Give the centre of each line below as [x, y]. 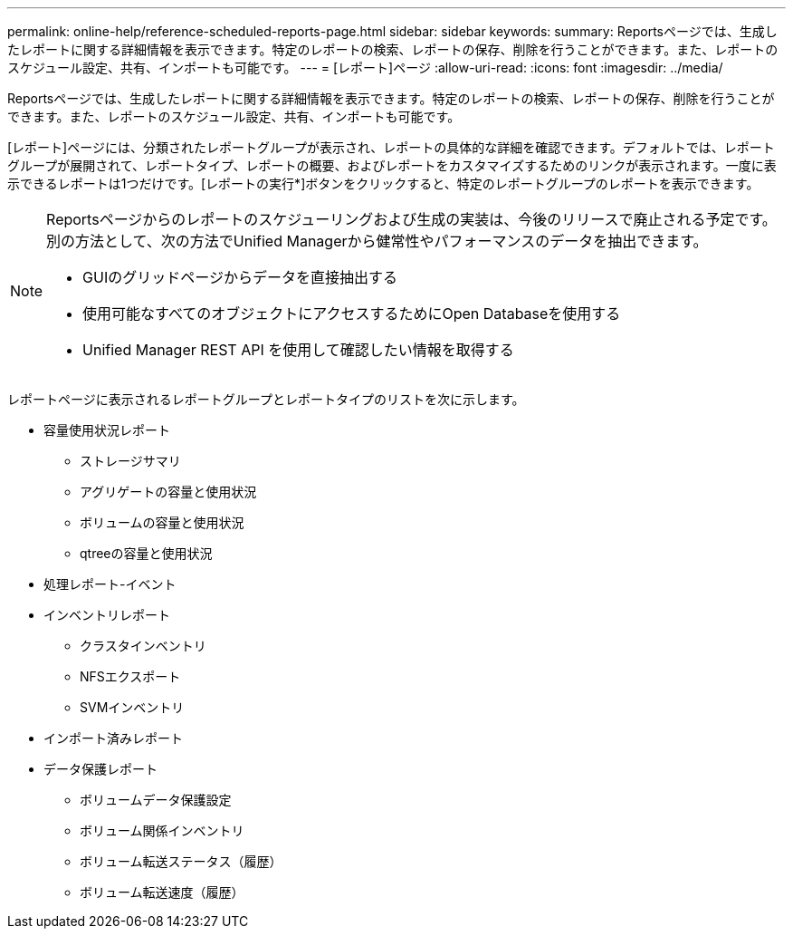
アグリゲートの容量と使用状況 [168, 492]
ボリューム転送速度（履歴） [162, 892]
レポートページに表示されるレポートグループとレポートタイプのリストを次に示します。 [266, 399]
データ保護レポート [100, 769]
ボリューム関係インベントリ [162, 830]
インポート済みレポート [113, 738]
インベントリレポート [107, 615]
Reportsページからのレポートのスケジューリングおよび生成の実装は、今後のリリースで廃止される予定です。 [411, 219]
